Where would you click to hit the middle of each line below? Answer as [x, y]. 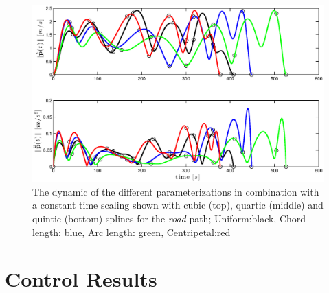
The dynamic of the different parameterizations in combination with [176, 191]
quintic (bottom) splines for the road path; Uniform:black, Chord [169, 218]
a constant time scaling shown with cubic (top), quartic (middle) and [178, 205]
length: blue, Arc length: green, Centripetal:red [132, 232]
